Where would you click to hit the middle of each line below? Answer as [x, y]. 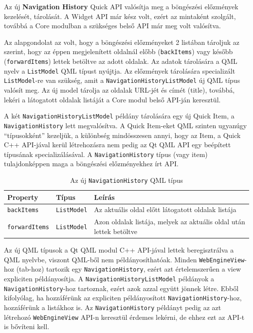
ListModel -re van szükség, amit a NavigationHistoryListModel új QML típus [122, 80]
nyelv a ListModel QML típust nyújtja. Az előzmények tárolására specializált [120, 70]
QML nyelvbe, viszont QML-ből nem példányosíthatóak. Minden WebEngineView [124, 259]
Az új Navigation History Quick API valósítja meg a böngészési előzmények [121, 6]
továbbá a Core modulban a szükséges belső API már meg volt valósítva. [112, 26]
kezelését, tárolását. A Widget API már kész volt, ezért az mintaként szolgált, [120, 16]
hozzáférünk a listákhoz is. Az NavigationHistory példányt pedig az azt [113, 307]
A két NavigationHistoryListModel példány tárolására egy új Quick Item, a [119, 116]
